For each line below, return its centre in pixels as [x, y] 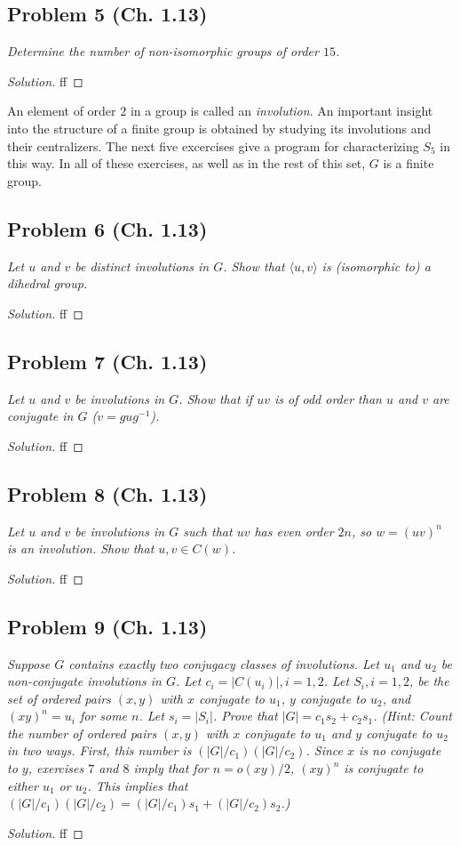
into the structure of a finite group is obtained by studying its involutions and [219, 128]
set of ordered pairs [59, 698]
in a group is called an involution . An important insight [282, 111]
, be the [429, 681]
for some [103, 716]
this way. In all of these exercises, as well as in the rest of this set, [186, 163]
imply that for [171, 768]
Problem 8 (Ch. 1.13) [107, 493]
